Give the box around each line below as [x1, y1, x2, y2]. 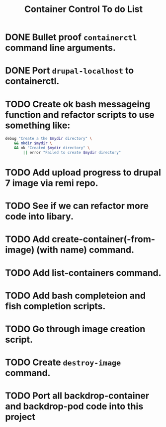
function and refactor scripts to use [5, 109, 155, 120]
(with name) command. [36, 244, 135, 255]
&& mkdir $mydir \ [14, 141, 52, 146]
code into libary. [5, 211, 74, 222]
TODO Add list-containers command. [5, 267, 162, 278]
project [5, 412, 36, 423]
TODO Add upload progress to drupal [5, 167, 162, 178]
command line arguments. [5, 42, 116, 53]
